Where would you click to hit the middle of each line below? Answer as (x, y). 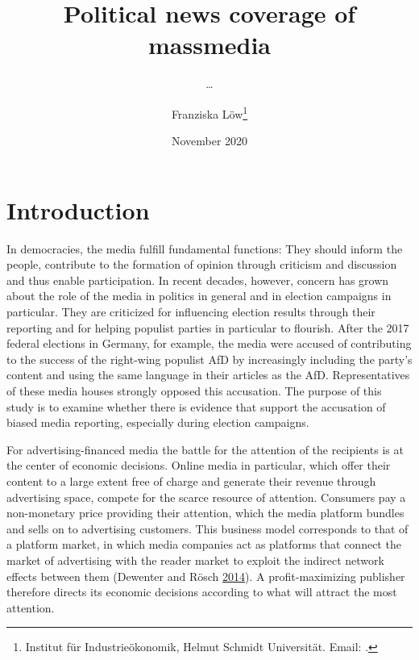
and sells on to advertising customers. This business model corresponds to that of (207, 528)
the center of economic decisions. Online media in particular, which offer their (199, 465)
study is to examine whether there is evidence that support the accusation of (196, 406)
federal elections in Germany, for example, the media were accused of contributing (209, 343)
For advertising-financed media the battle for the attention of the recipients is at (205, 449)
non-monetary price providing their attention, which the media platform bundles (205, 513)
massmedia (209, 45)
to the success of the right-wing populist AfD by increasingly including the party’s (209, 359)
